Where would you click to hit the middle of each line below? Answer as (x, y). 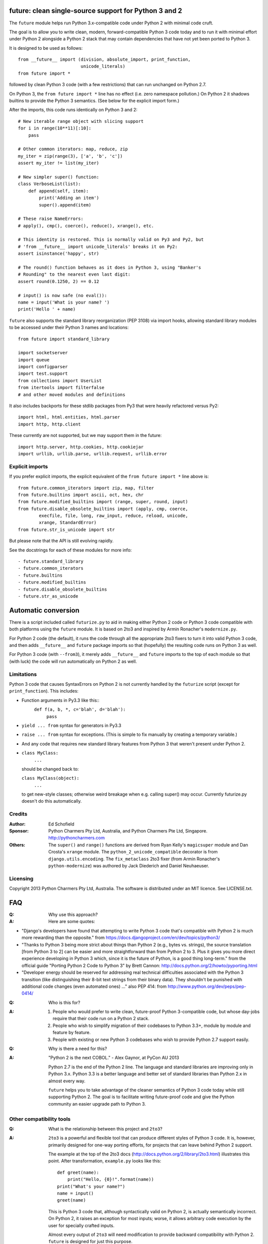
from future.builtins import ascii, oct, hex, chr (81, 495)
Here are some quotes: (72, 922)
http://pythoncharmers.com (77, 838)
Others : (17, 845)
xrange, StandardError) (68, 523)
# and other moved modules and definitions (72, 395)
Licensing (21, 878)
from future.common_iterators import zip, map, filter (86, 488)
